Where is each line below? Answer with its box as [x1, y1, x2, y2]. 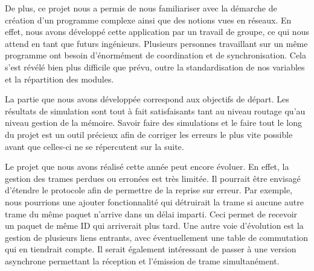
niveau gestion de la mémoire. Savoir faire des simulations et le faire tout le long [5, 116, 302, 129]
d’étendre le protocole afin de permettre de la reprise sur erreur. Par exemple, [5, 184, 292, 196]
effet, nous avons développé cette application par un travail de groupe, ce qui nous [5, 25, 309, 38]
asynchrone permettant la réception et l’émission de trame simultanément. [5, 254, 280, 267]
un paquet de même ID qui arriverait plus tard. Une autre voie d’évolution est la [5, 219, 304, 232]
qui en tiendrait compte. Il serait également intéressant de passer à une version [5, 243, 296, 255]
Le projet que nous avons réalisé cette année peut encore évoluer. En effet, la [5, 160, 289, 173]
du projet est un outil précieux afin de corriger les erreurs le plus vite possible [5, 128, 293, 140]
